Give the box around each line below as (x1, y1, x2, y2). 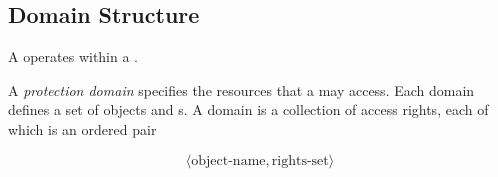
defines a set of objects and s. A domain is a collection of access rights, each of (8, 99, 489, 120)
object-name (191, 153, 266, 168)
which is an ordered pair (8, 118, 157, 139)
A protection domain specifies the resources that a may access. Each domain (8, 79, 475, 100)
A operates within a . (8, 46, 139, 67)
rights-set (271, 153, 329, 168)
